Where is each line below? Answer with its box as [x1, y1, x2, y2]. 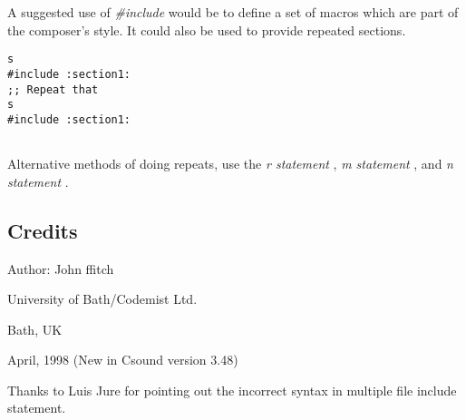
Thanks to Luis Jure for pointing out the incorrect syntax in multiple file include [7, 380, 457, 399]
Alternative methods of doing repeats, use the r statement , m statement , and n [7, 154, 453, 173]
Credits [7, 216, 78, 244]
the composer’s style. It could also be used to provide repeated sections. [7, 20, 406, 39]
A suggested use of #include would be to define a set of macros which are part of [7, 3, 459, 21]
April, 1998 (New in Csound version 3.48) [7, 350, 238, 369]
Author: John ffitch [7, 259, 114, 278]
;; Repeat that [7, 83, 99, 96]
